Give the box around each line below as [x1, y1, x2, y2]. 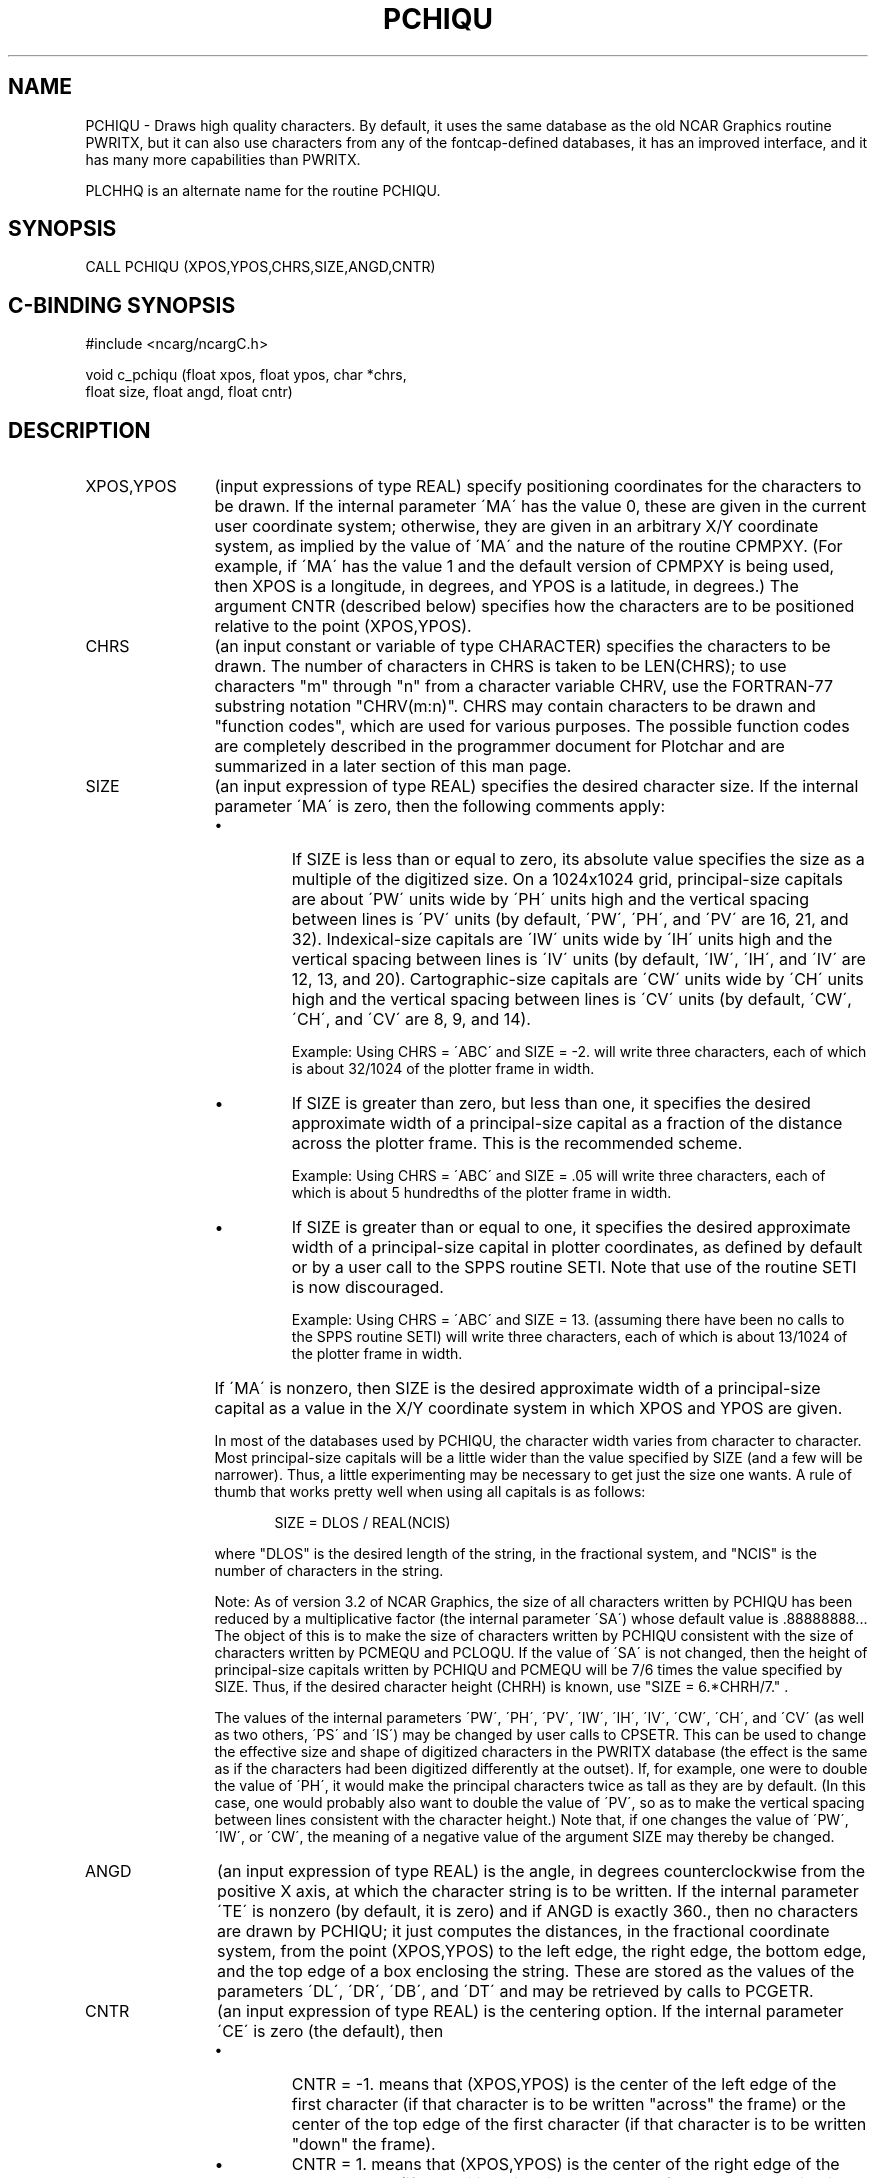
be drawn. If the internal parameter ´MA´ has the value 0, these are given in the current [214, 496, 867, 517]
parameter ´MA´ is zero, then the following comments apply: [214, 796, 666, 817]
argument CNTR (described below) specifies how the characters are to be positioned [214, 596, 855, 617]
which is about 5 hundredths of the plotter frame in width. [291, 1184, 672, 1202]
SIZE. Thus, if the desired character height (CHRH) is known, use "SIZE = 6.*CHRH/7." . [214, 1678, 789, 1696]
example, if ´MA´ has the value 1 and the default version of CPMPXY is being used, [214, 556, 835, 577]
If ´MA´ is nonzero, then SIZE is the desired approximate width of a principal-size [214, 1378, 821, 1399]
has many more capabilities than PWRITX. [85, 150, 361, 168]
